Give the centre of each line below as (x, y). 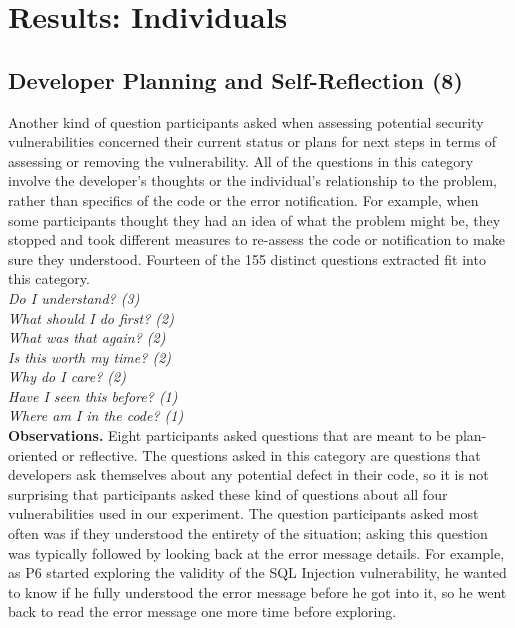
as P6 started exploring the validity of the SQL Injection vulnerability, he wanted (257, 572)
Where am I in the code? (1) (96, 415)
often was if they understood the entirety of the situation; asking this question (248, 533)
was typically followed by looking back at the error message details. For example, (256, 552)
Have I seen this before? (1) (93, 395)
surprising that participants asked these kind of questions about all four (228, 493)
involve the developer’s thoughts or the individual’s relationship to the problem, (252, 180)
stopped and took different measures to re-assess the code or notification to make (256, 239)
